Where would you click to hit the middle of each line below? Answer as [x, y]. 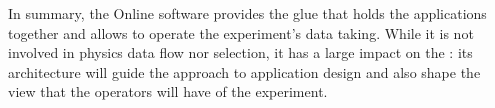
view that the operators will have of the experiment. [168, 91]
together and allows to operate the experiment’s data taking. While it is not [241, 32]
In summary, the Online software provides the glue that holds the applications [247, 13]
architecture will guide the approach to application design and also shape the [244, 71]
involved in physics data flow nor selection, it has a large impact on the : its [240, 52]
